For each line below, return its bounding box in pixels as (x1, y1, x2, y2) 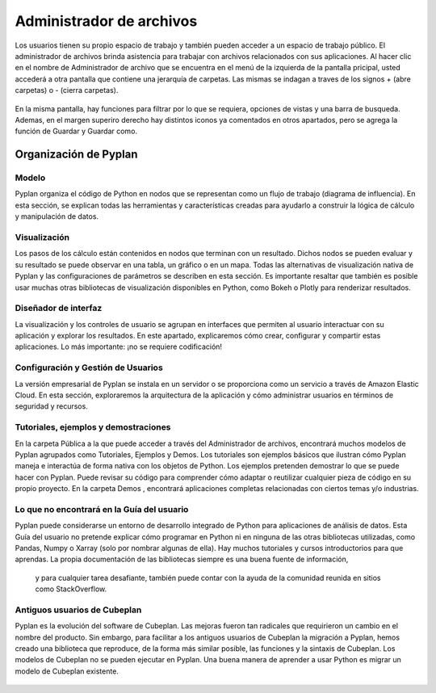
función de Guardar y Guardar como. (15, 126, 137, 136)
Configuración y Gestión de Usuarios (15, 362, 163, 373)
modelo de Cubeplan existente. (15, 666, 119, 676)
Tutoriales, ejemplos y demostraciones (15, 422, 171, 433)
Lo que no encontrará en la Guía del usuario (15, 503, 189, 514)
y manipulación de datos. (15, 212, 99, 221)
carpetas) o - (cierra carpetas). (15, 86, 119, 95)
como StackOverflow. (35, 584, 107, 594)
